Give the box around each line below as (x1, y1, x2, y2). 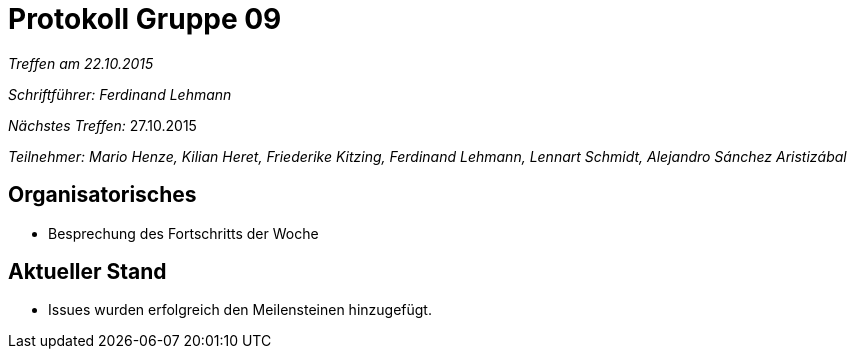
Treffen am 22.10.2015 (8, 54, 154, 72)
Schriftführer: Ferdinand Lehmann (8, 85, 232, 103)
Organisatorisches (8, 182, 197, 208)
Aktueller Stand (8, 259, 167, 285)
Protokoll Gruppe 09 (8, 2, 282, 36)
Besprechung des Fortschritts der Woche (48, 224, 319, 242)
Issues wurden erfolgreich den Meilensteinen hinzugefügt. (48, 301, 432, 319)
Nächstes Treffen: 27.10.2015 (8, 116, 197, 134)
